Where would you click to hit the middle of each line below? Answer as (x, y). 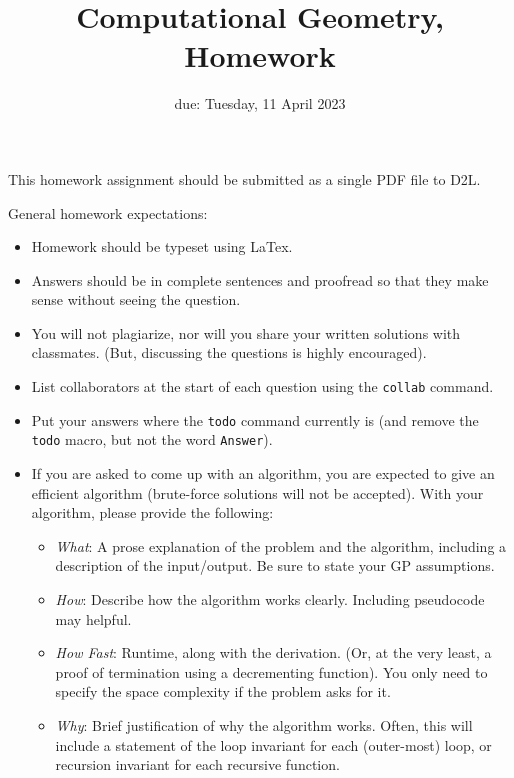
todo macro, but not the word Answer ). (152, 439)
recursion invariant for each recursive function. (197, 764)
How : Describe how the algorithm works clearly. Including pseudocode (270, 599)
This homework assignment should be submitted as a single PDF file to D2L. (244, 178)
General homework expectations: (108, 212)
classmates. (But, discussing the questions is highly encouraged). (229, 352)
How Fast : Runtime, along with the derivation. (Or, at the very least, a (273, 652)
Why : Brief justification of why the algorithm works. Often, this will (264, 724)
